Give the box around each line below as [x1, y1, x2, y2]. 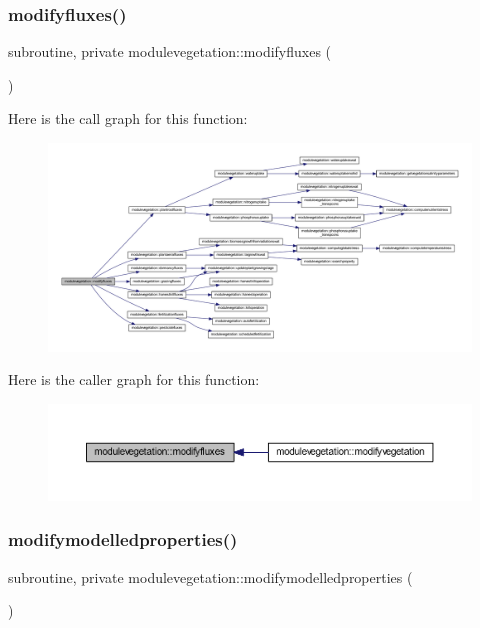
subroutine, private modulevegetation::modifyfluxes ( [8, 41, 332, 62]
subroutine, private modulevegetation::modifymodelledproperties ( [8, 566, 413, 587]
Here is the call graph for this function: [8, 108, 248, 129]
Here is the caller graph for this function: [8, 369, 260, 390]
